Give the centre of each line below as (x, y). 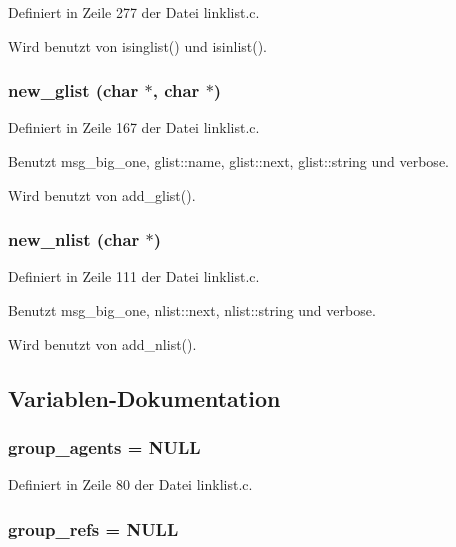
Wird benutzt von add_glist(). (102, 194)
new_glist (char (73, 90)
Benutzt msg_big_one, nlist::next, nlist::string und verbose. (192, 310)
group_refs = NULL (93, 528)
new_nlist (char (74, 239)
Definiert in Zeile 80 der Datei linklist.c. (130, 484)
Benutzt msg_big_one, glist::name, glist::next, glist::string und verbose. (228, 161)
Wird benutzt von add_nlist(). (102, 343)
